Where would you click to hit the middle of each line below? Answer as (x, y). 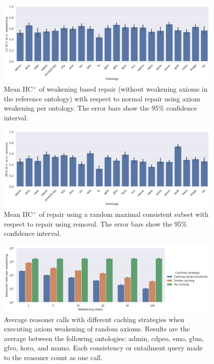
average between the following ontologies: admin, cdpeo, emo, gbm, (104, 338)
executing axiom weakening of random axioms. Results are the (97, 329)
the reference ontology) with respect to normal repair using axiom (102, 98)
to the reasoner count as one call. (53, 357)
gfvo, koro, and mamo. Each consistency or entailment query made (103, 348)
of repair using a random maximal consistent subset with (124, 214)
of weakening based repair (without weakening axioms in (123, 88)
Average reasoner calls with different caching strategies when (94, 319)
